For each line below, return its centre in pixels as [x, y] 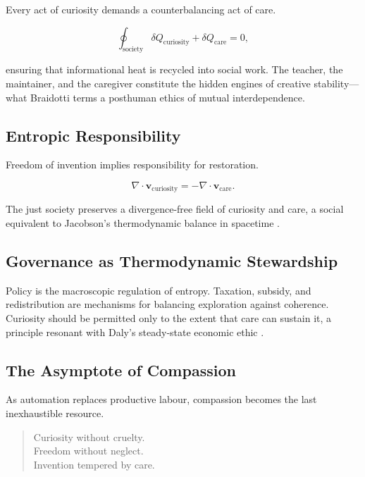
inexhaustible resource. [55, 413]
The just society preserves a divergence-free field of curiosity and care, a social [175, 209]
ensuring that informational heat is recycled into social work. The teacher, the [174, 69]
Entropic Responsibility [93, 135]
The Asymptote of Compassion [121, 370]
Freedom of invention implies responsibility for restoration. [132, 165]
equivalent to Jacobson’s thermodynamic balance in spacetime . [143, 223]
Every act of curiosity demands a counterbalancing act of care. [141, 9]
